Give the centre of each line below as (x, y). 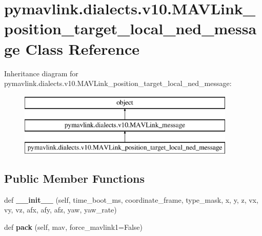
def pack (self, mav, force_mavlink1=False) (73, 227)
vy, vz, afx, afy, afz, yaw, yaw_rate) (61, 210)
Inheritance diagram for (41, 73)
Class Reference (83, 48)
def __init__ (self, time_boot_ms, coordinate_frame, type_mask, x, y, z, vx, (131, 199)
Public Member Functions (74, 178)
